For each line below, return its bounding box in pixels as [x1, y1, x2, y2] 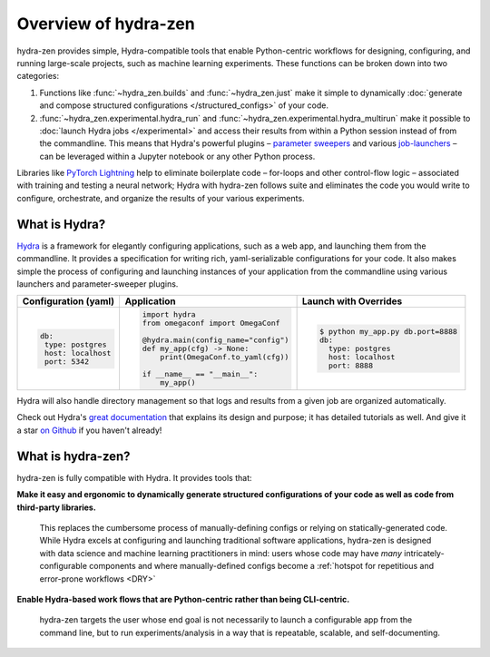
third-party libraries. [16, 502, 97, 513]
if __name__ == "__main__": [142, 369, 259, 379]
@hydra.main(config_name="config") [142, 336, 289, 345]
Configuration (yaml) [22, 295, 115, 308]
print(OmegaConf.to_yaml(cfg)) [160, 352, 289, 362]
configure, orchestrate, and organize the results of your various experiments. [16, 192, 305, 203]
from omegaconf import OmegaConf [142, 319, 280, 328]
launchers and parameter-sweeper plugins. [16, 278, 179, 289]
